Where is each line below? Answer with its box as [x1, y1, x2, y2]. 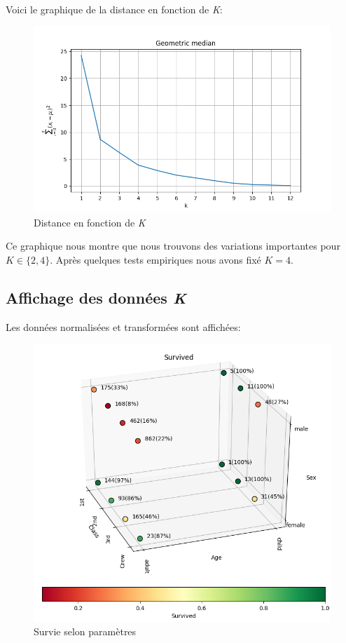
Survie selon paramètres [34, 624, 137, 639]
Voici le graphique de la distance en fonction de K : [6, 2, 223, 16]
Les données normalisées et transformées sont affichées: [6, 319, 241, 334]
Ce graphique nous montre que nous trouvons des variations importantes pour [6, 238, 340, 253]
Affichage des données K [6, 287, 186, 309]
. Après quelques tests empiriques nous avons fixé [50, 252, 261, 267]
